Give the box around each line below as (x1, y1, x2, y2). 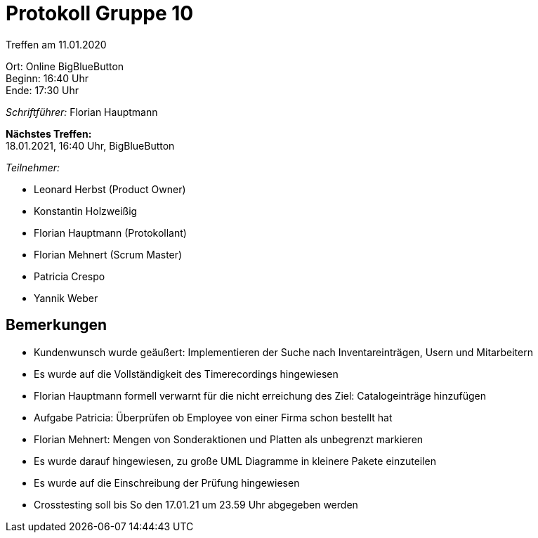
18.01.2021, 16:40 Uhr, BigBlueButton (6, 139, 175, 152)
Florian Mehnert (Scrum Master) (34, 248, 183, 261)
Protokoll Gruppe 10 (6, 1, 194, 25)
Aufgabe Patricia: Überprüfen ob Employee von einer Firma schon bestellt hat (34, 411, 393, 424)
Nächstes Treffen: (6, 127, 92, 140)
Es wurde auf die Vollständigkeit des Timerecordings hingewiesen (34, 367, 339, 380)
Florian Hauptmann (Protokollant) (34, 226, 187, 239)
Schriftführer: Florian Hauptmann (6, 105, 158, 118)
